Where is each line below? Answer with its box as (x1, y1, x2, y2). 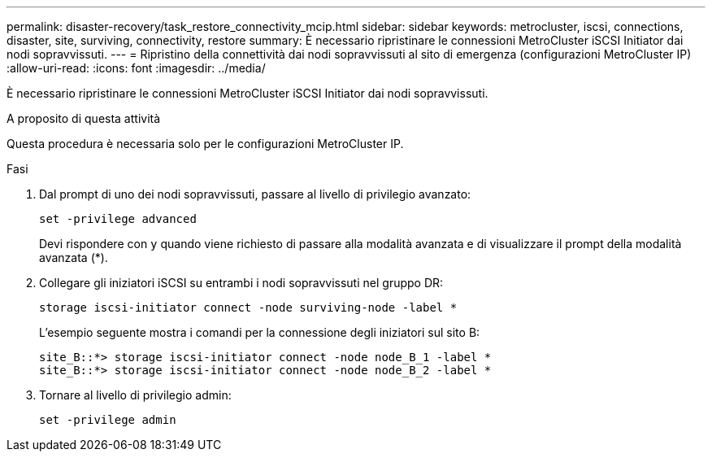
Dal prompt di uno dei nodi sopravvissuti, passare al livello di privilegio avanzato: (39, 187, 471, 201)
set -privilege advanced (39, 212, 197, 225)
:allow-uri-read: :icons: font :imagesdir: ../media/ (7, 61, 266, 75)
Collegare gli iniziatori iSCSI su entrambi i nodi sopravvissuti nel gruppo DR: (39, 276, 444, 290)
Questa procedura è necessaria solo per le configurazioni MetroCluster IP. (7, 137, 404, 150)
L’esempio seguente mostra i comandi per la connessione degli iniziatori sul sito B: (39, 325, 480, 339)
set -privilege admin (39, 413, 176, 426)
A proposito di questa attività (7, 111, 161, 125)
